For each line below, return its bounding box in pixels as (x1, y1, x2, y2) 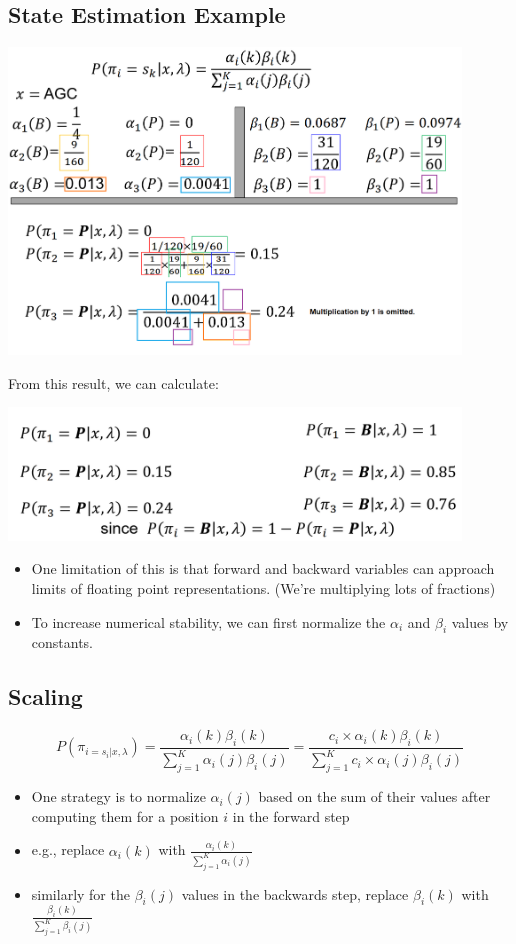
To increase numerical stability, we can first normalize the (31, 611, 386, 632)
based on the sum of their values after (258, 786, 491, 807)
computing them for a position (31, 805, 219, 826)
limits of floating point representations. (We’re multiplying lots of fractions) (31, 578, 496, 599)
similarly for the (31, 883, 130, 904)
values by (451, 611, 509, 632)
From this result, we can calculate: (8, 372, 219, 393)
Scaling (8, 681, 83, 712)
